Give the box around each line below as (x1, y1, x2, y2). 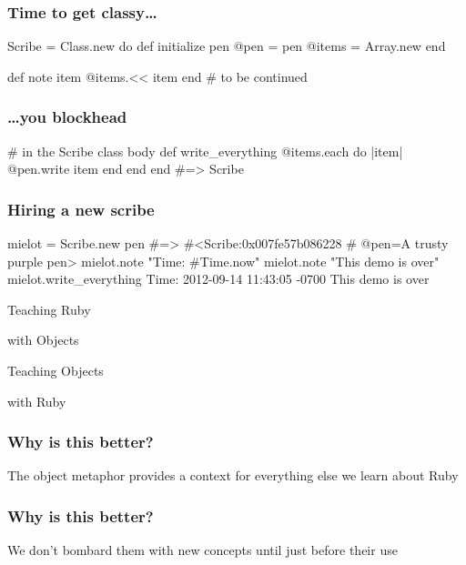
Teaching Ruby (7, 299, 91, 318)
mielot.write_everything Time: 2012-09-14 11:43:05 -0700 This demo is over (7, 269, 430, 288)
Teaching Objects (7, 361, 104, 379)
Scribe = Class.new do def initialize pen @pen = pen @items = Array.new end (7, 36, 446, 55)
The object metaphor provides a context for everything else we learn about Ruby (7, 466, 459, 485)
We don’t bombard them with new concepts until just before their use (7, 540, 398, 560)
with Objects (7, 330, 79, 349)
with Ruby (7, 391, 66, 410)
